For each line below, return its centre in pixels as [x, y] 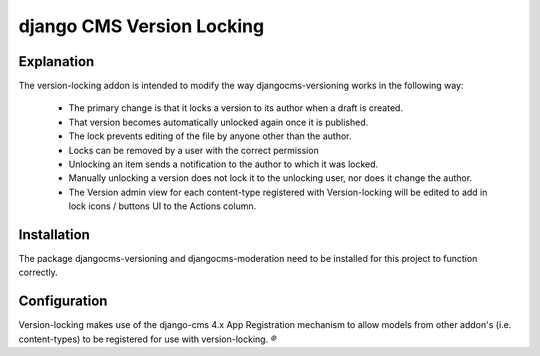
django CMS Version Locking [141, 26]
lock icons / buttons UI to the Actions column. [162, 206]
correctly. [38, 272]
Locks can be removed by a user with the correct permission [193, 150]
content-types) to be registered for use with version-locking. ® [147, 339]
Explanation [56, 61]
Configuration [63, 301]
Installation [54, 234]
